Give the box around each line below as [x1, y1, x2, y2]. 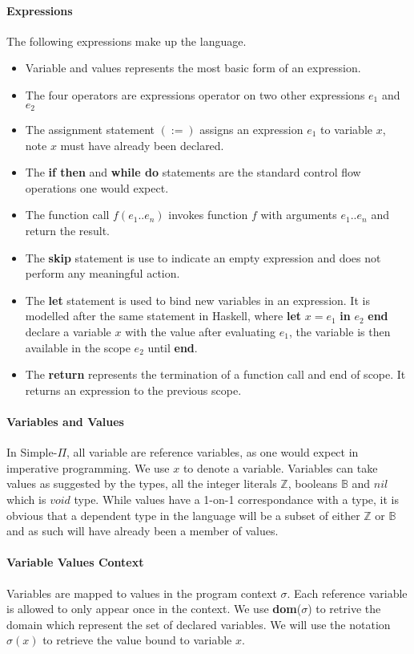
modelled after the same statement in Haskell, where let [25, 307, 302, 324]
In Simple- [6, 444, 58, 461]
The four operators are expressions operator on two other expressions [25, 86, 365, 103]
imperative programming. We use [6, 459, 170, 476]
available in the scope [25, 339, 131, 355]
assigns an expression [199, 121, 303, 138]
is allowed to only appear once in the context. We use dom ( [6, 600, 302, 617]
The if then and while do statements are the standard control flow [25, 164, 361, 181]
